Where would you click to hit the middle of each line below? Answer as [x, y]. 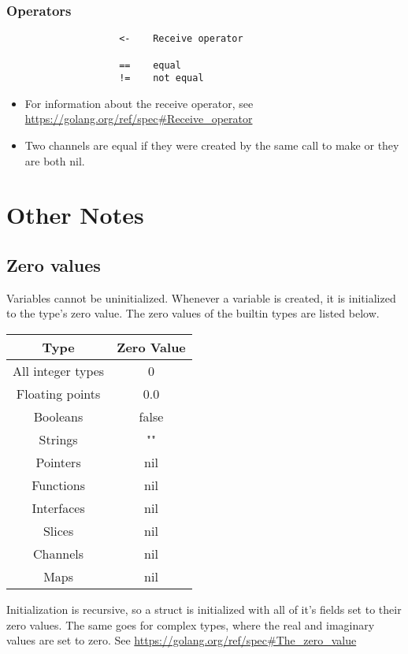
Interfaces [58, 507]
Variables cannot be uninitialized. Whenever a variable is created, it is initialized [201, 297]
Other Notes [75, 215]
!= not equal [161, 78]
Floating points [58, 393]
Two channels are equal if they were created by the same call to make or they [212, 145]
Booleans [58, 416]
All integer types [59, 370]
